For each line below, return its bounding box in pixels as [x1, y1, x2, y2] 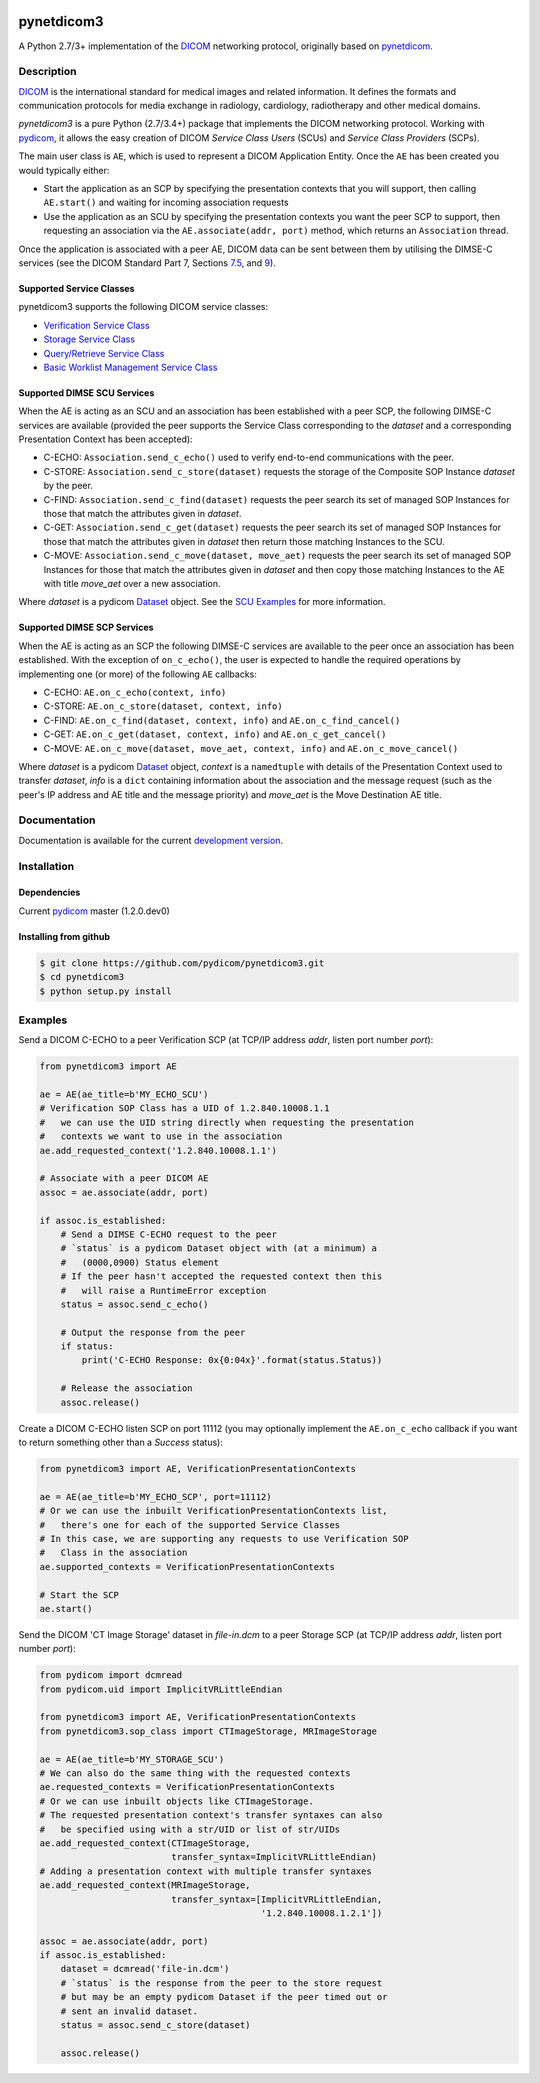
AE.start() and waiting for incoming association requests [43, 196, 289, 209]
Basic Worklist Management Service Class [43, 361, 218, 373]
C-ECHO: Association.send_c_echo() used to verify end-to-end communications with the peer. [43, 451, 455, 464]
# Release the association [60, 1383, 194, 1394]
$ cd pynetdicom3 [39, 971, 125, 983]
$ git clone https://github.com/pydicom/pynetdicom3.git [39, 957, 325, 969]
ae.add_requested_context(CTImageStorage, [39, 1837, 251, 1849]
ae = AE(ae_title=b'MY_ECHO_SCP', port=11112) [39, 1491, 272, 1502]
